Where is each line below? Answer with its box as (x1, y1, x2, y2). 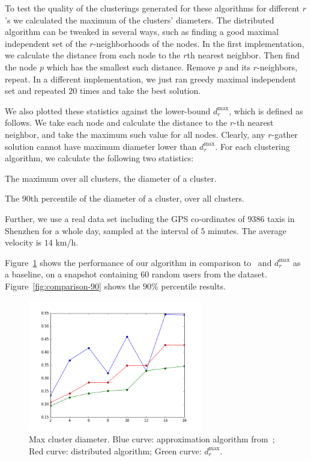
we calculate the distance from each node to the (5, 49, 181, 61)
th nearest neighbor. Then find (187, 49, 300, 61)
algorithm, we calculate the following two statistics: (5, 152, 194, 164)
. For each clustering (215, 140, 290, 152)
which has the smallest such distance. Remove (46, 60, 216, 73)
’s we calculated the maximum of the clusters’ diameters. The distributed (5, 13, 274, 26)
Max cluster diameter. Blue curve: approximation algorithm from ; (29, 433, 275, 445)
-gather (271, 128, 298, 140)
